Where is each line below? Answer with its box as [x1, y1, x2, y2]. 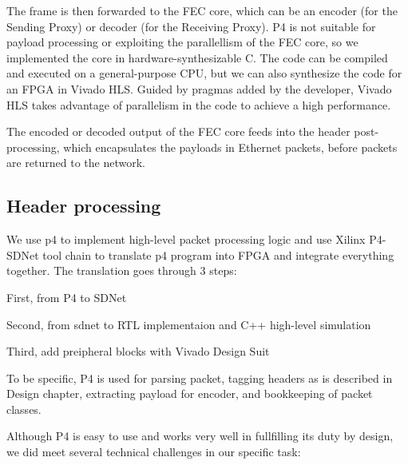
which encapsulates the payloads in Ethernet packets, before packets [63, 138, 398, 155]
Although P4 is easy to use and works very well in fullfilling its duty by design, [6, 427, 394, 444]
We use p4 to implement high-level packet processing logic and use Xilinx [6, 231, 366, 248]
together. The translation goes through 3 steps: [6, 262, 237, 279]
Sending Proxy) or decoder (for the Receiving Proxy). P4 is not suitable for [6, 18, 376, 34]
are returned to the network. [6, 154, 145, 171]
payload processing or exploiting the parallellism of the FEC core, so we [6, 34, 358, 50]
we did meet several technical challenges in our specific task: [6, 443, 301, 460]
